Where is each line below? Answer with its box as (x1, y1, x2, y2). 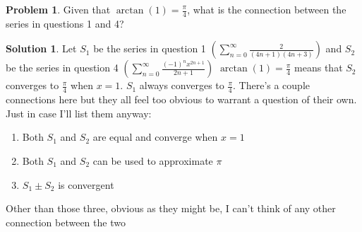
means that (294, 60, 343, 75)
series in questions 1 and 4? (6, 16, 124, 30)
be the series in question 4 (6, 60, 119, 75)
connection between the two (6, 214, 126, 229)
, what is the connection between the (187, 2, 346, 16)
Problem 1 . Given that (6, 2, 111, 16)
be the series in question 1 (93, 41, 206, 56)
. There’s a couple (233, 78, 310, 93)
